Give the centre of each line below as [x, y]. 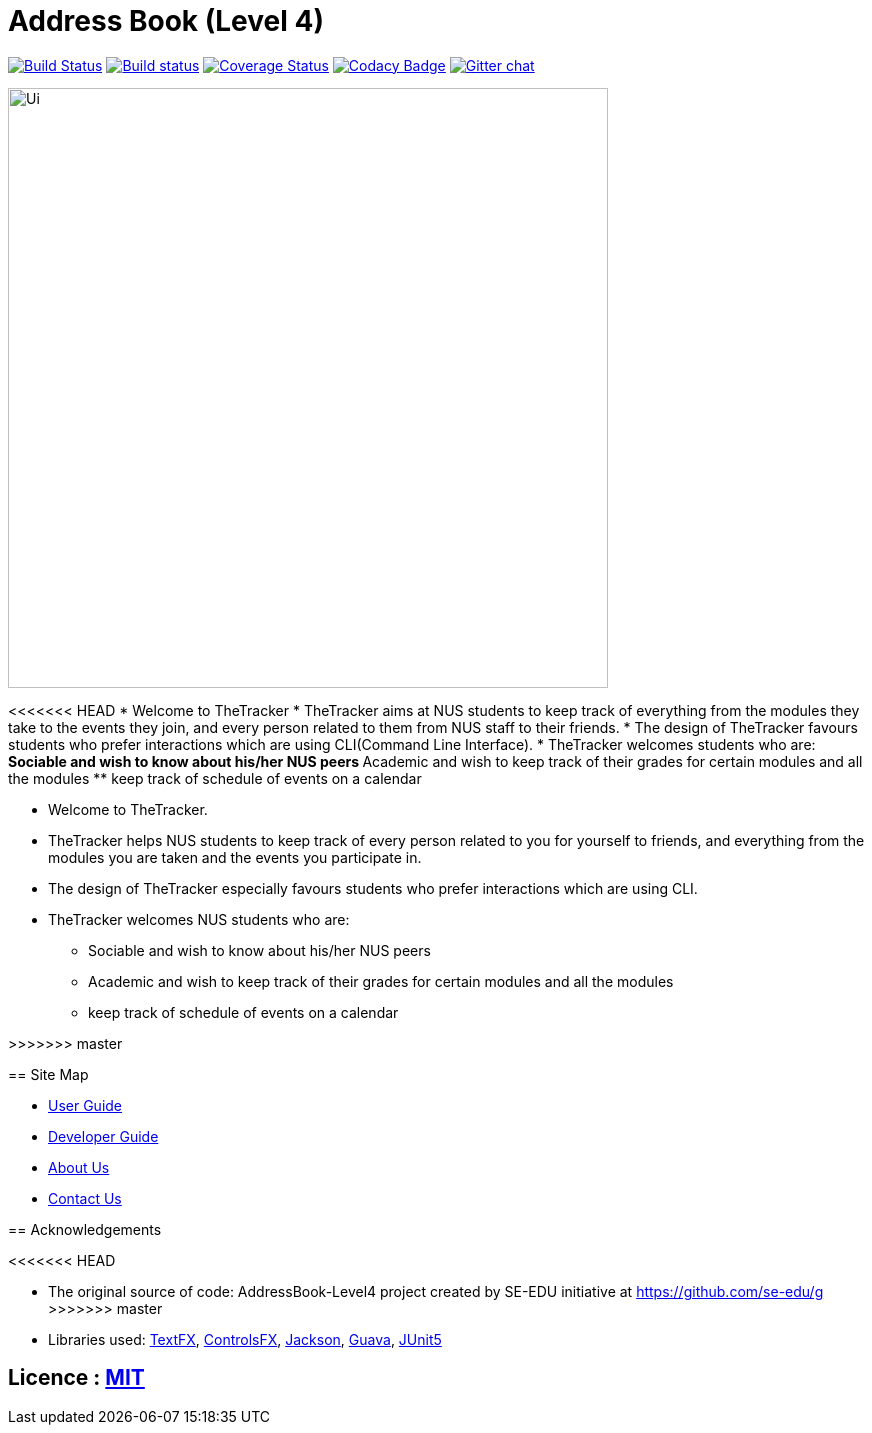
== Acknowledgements [85, 1229]
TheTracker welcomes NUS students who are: [199, 919]
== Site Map [48, 1074]
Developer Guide [103, 1136]
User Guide [85, 1105]
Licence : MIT [76, 1378]
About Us [79, 1167]
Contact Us [85, 1198]
